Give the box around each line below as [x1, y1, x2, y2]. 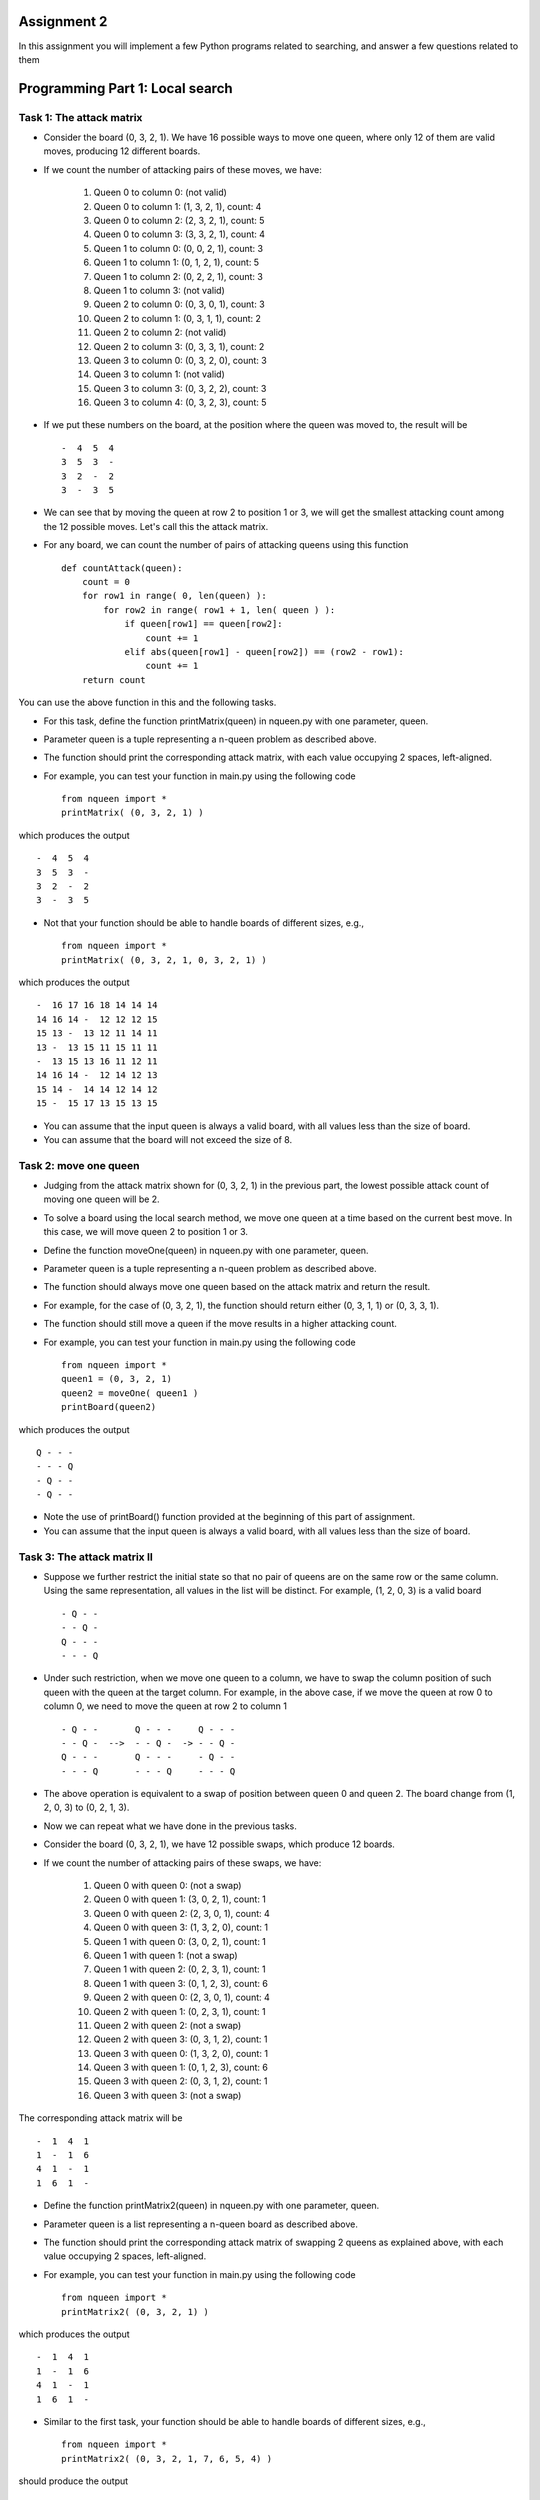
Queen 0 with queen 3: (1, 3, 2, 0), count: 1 [93, 1921, 269, 1934]
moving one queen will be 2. [43, 1193, 160, 1205]
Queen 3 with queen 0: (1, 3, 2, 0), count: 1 [93, 2047, 269, 2059]
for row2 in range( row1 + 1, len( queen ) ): [103, 604, 336, 615]
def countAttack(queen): [61, 562, 183, 574]
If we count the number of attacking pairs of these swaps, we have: [43, 1856, 322, 1869]
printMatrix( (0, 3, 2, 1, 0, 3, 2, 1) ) [61, 954, 267, 965]
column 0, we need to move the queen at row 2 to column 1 [43, 1700, 288, 1712]
